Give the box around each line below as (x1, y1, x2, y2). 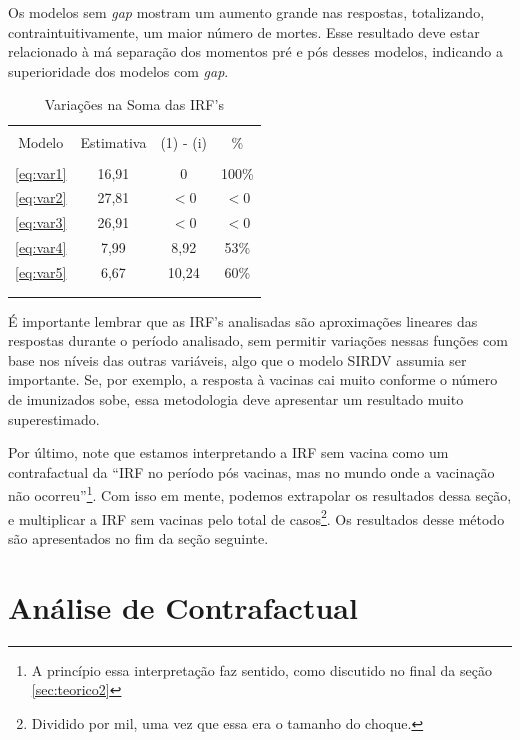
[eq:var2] (15, 187, 67, 208)
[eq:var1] (15, 162, 67, 183)
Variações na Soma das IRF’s (44, 94, 224, 115)
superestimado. (8, 408, 100, 429)
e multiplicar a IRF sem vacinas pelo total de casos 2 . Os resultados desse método (8, 505, 505, 529)
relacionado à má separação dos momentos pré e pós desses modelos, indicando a (8, 41, 503, 62)
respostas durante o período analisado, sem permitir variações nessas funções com (8, 330, 508, 351)
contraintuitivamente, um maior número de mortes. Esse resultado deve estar (8, 21, 480, 42)
